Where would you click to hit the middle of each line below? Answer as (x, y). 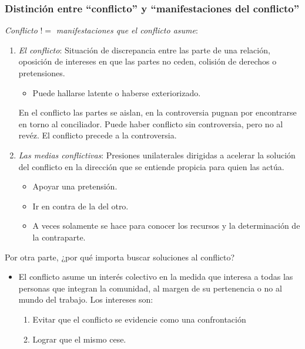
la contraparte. (59, 237)
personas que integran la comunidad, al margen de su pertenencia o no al (150, 288)
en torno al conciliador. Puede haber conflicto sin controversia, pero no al (151, 123)
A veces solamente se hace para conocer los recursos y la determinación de (166, 226)
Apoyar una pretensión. (75, 186)
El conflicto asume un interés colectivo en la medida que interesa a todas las (156, 277)
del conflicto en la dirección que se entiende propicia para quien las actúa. (151, 166)
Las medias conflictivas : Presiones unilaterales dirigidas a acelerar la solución (157, 155)
